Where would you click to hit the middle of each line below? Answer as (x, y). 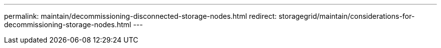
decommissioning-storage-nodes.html (68, 24)
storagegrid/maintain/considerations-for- (347, 16)
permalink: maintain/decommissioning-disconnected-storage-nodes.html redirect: (140, 16)
